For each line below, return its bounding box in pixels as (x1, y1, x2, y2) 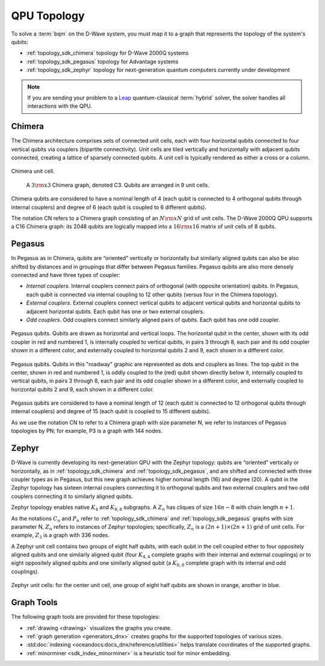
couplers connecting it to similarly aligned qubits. (11, 493, 134, 500)
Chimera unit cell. (11, 167, 55, 175)
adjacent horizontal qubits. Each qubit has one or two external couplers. (26, 308, 205, 315)
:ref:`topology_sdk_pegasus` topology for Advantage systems (26, 58, 179, 65)
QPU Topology (11, 9, 85, 22)
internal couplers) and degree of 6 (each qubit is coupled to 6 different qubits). (11, 204, 207, 211)
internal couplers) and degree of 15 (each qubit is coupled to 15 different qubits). (11, 408, 211, 415)
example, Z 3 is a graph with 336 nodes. (11, 532, 110, 540)
